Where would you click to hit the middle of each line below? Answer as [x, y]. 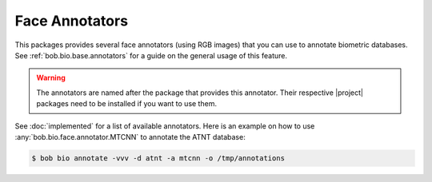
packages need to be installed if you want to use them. [127, 104]
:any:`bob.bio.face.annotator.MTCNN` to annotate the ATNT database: [130, 136]
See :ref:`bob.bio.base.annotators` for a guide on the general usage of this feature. [151, 55]
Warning [51, 78]
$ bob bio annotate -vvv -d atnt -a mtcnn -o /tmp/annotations [158, 158]
